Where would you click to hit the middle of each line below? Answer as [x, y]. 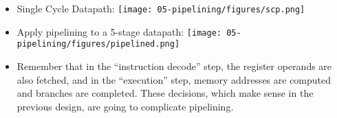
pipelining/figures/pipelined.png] [98, 44]
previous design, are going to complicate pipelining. [125, 106]
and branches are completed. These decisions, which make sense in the [165, 93]
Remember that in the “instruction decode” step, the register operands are [174, 66]
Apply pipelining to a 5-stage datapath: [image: [119, 31]
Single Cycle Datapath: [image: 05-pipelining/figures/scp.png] [161, 8]
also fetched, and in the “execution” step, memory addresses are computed [174, 79]
